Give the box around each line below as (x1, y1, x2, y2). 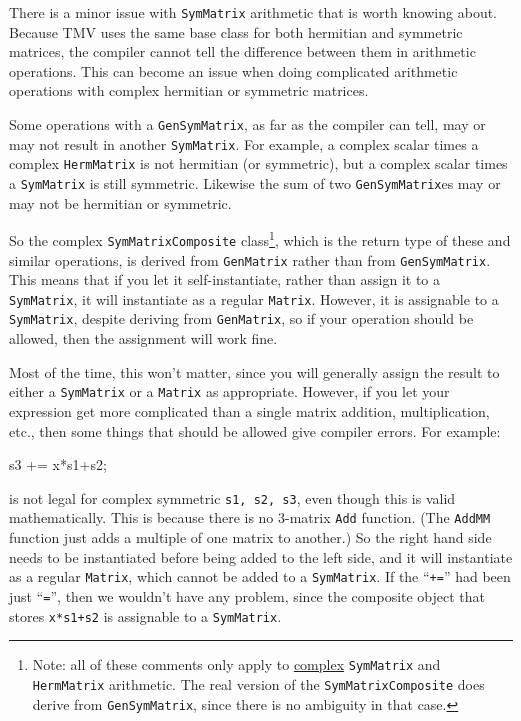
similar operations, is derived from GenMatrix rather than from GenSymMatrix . (9, 249, 491, 270)
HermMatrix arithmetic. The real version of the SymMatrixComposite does (32, 673, 485, 694)
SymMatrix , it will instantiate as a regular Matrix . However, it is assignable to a (9, 288, 499, 309)
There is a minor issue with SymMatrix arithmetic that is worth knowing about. (9, 2, 498, 22)
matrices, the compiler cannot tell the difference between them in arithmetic (9, 41, 476, 62)
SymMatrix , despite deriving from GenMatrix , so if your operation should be (9, 308, 474, 329)
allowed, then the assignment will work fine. (9, 328, 278, 349)
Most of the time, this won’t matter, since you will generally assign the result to (9, 361, 500, 382)
